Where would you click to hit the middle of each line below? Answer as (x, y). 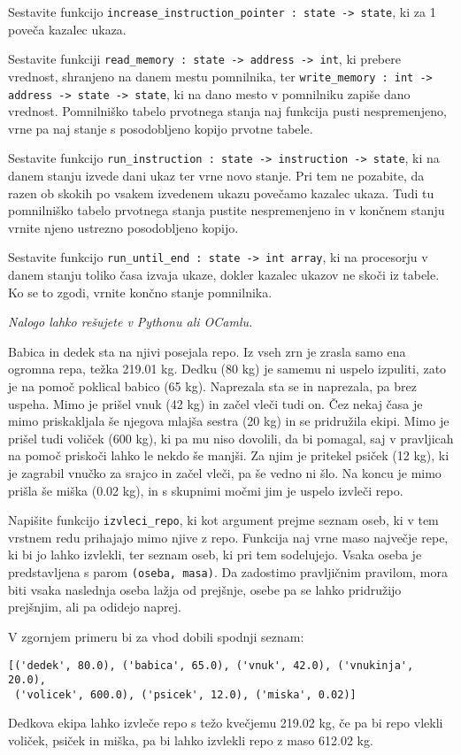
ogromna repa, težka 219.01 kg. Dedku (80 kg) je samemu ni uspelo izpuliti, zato (227, 369)
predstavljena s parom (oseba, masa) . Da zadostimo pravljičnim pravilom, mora (228, 572)
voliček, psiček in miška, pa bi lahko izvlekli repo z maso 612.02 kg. (191, 740)
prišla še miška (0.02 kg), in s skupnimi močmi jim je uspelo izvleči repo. (206, 490)
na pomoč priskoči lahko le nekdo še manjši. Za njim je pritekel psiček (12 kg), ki (229, 455)
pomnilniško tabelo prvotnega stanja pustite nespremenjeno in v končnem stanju (227, 210)
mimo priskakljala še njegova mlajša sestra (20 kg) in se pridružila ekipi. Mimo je (229, 421)
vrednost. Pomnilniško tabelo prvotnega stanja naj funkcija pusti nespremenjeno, (227, 111)
